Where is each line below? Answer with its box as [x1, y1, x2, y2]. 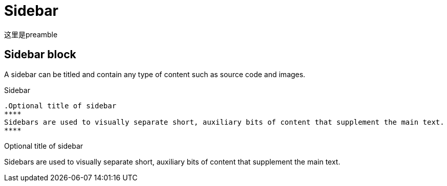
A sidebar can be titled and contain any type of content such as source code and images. [4, 69, 306, 79]
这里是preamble [4, 30, 58, 39]
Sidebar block [4, 48, 76, 61]
